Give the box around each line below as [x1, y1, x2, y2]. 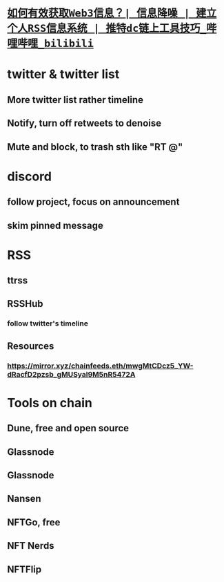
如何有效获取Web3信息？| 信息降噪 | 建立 [7, 7, 217, 20]
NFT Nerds [7, 540, 54, 552]
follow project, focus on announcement [7, 196, 180, 208]
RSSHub [7, 298, 43, 310]
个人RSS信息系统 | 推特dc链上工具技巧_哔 [7, 22, 217, 35]
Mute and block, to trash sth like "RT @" [7, 141, 183, 153]
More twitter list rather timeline [7, 94, 143, 106]
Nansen [7, 493, 41, 505]
